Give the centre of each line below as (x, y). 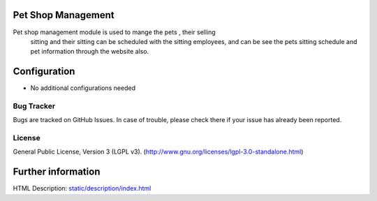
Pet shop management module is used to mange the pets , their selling (114, 32)
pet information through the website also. (90, 52)
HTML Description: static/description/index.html (82, 188)
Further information (57, 172)
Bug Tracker (34, 106)
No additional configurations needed (83, 88)
